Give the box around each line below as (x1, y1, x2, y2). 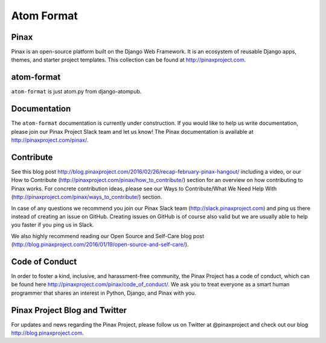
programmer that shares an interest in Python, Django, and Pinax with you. (11, 289, 196, 297)
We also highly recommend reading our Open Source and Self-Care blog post (11, 232, 205, 239)
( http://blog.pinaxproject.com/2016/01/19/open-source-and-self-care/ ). (11, 241, 189, 248)
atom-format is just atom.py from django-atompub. (11, 88, 142, 95)
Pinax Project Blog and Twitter (11, 305, 127, 315)
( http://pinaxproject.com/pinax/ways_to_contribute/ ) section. (11, 194, 162, 201)
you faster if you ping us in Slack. (11, 221, 94, 228)
